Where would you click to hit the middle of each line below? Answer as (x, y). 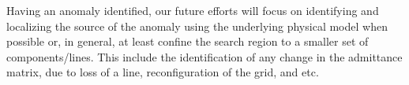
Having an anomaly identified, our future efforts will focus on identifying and (193, 10)
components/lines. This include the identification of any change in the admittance (204, 56)
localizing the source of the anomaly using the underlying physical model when (197, 26)
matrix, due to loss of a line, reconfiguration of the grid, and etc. (163, 72)
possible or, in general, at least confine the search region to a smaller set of (188, 41)
